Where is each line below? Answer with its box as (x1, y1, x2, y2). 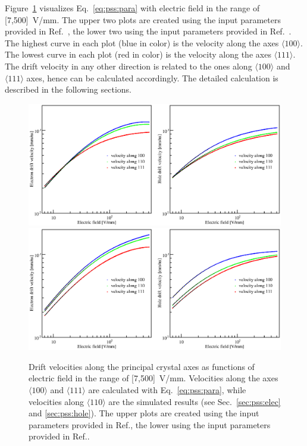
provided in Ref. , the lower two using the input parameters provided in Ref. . (5, 25, 292, 37)
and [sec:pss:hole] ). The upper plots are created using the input (29, 407, 259, 419)
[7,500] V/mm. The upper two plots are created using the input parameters (5, 13, 281, 26)
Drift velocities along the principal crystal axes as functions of (29, 360, 255, 372)
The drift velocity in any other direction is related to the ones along (5, 59, 252, 72)
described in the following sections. (5, 83, 131, 96)
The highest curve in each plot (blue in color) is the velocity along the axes (5, 36, 279, 49)
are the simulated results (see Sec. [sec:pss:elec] (108, 395, 281, 407)
